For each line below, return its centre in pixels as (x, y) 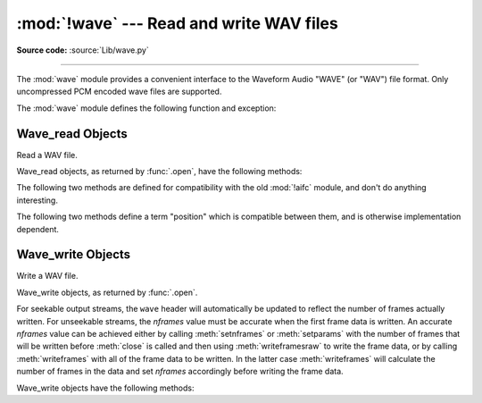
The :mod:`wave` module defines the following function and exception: (146, 108)
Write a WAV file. (47, 276)
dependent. (38, 229)
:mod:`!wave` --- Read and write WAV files (177, 23)
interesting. (37, 200)
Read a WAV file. (47, 155)
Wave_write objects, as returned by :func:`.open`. (107, 292)
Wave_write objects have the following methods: (105, 388)
